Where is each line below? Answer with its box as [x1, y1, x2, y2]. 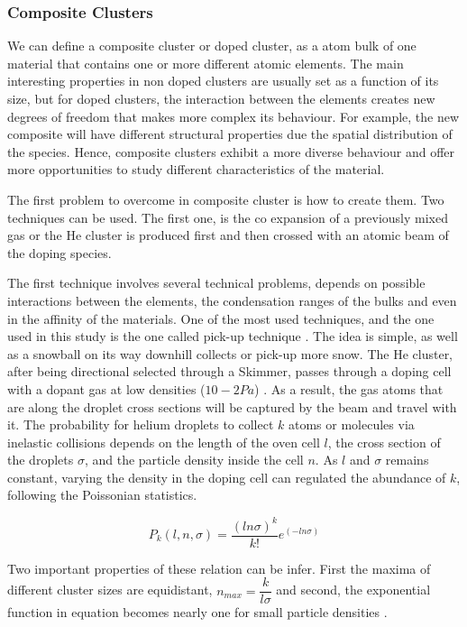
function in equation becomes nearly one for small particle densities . [7, 603, 388, 622]
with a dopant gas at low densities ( [7, 379, 206, 398]
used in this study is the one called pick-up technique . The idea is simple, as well [7, 327, 458, 346]
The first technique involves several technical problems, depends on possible [7, 273, 426, 292]
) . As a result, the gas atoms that [254, 379, 444, 398]
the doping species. [7, 243, 112, 262]
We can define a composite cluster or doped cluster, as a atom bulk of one [7, 36, 417, 55]
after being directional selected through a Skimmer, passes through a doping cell [7, 362, 452, 381]
